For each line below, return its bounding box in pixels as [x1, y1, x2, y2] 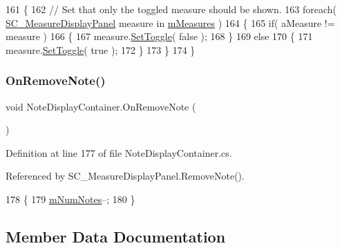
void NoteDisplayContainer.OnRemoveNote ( [6, 99, 196, 113]
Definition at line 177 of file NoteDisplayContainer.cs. [6, 145, 232, 160]
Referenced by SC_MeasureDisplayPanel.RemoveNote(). [6, 169, 245, 183]
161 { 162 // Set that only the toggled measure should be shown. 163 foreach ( [6, 2, 337, 16]
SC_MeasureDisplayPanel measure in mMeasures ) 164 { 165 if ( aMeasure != [6, 15, 335, 30]
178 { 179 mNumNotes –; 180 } [6, 191, 135, 206]
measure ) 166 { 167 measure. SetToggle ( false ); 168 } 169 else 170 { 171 [6, 29, 313, 44]
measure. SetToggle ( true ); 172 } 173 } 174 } [6, 42, 196, 57]
